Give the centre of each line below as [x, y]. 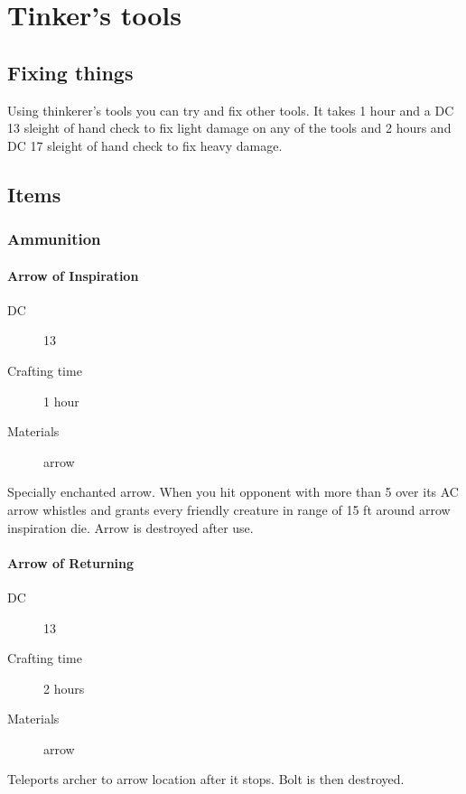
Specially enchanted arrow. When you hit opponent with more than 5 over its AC [233, 492]
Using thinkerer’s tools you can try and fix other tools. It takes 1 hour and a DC [231, 110]
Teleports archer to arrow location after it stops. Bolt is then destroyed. [206, 779]
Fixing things [70, 72]
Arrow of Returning [71, 562]
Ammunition [54, 239]
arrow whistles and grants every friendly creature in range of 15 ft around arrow [229, 509]
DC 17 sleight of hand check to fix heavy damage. [145, 145]
